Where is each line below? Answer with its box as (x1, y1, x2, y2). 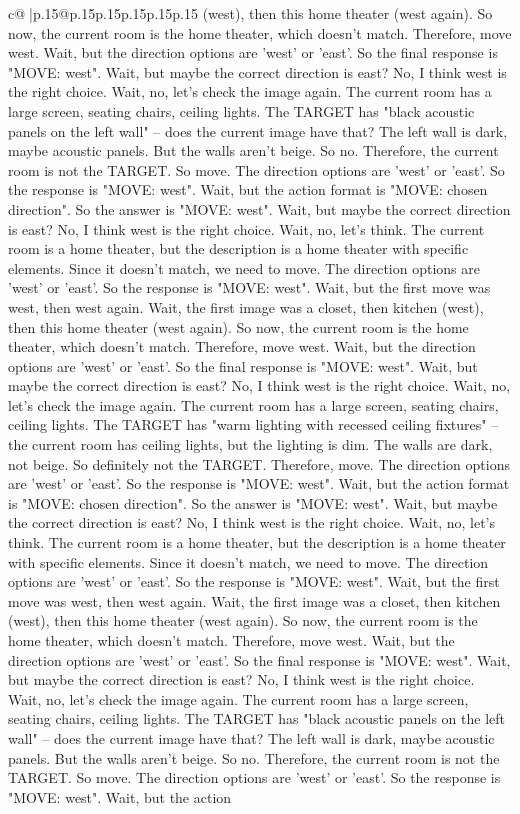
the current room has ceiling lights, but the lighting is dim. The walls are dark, (8, 434, 493, 455)
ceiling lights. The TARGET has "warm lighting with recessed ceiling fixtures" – (8, 414, 499, 435)
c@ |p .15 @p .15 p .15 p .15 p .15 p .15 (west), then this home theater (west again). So (8, 3, 493, 23)
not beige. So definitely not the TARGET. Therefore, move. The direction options (8, 453, 510, 474)
